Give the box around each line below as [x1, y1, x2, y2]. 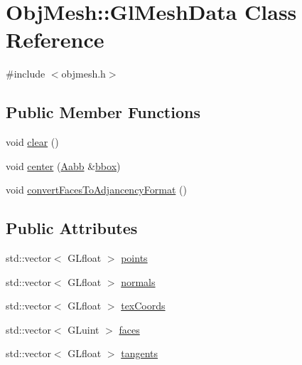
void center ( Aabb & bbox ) [6, 158, 121, 173]
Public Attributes [6, 217, 138, 239]
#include [6, 66, 45, 81]
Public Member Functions [6, 101, 200, 123]
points [121, 250, 148, 265]
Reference [6, 25, 104, 54]
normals [121, 274, 156, 289]
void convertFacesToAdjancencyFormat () [6, 182, 187, 197]
